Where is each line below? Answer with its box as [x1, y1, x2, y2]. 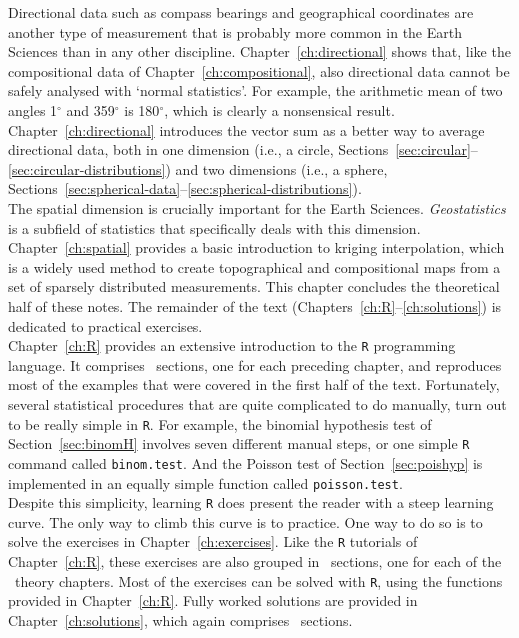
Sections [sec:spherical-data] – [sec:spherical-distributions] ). [8, 178, 362, 199]
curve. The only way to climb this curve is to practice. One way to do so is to [8, 511, 483, 532]
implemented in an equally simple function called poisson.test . [8, 472, 403, 493]
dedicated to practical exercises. [8, 315, 203, 336]
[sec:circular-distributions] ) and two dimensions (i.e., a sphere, [8, 158, 388, 179]
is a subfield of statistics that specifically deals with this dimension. [8, 217, 421, 238]
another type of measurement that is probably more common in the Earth [8, 21, 462, 42]
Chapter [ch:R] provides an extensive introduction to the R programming [8, 335, 456, 356]
